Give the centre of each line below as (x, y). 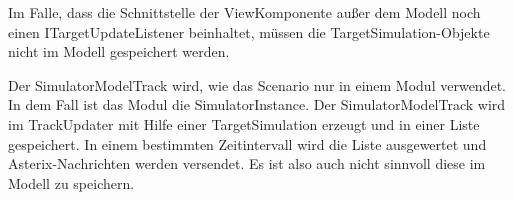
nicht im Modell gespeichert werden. (119, 51)
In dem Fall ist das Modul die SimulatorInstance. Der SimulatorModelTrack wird (257, 104)
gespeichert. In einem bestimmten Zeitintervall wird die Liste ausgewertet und (247, 143)
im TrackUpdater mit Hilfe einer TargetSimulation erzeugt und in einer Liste (244, 123)
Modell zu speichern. (71, 182)
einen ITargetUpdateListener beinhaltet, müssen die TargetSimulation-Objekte (249, 31)
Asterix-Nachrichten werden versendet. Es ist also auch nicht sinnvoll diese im (247, 163)
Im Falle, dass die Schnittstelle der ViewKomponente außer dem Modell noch (244, 12)
